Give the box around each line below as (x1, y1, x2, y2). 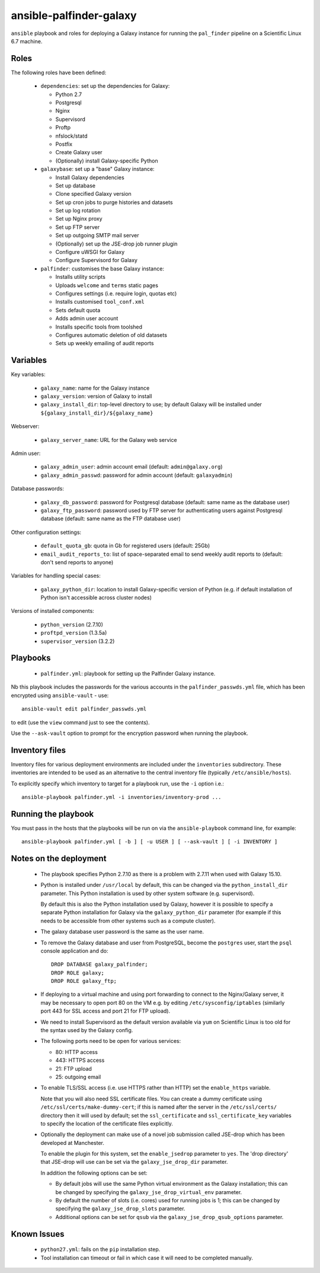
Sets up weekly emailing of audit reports (55, 340, 154, 347)
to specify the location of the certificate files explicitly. (40, 1120, 173, 1127)
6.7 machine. (11, 37, 43, 44)
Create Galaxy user (55, 149, 103, 156)
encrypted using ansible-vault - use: (11, 692, 109, 699)
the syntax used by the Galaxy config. (40, 1027, 133, 1034)
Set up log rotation (55, 207, 101, 214)
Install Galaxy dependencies (55, 174, 124, 181)
